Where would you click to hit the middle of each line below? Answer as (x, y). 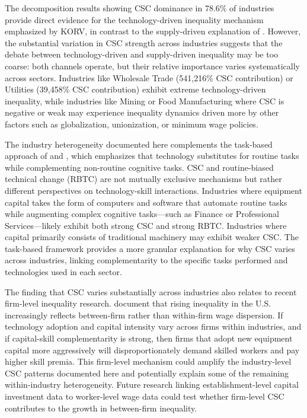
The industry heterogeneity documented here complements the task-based (139, 144)
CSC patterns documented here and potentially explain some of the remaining (147, 373)
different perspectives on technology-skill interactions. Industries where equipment (153, 190)
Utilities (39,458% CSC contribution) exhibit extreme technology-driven (135, 89)
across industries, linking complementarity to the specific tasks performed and (146, 260)
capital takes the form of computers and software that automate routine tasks (146, 202)
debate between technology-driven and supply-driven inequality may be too (142, 54)
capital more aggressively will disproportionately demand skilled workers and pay (152, 350)
